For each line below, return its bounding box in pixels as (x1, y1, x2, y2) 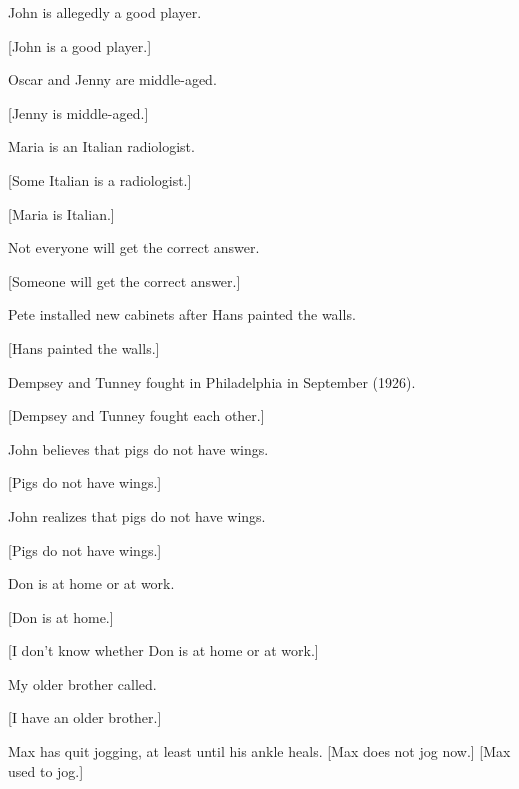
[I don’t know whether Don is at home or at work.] (8, 640, 319, 661)
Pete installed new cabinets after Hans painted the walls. (8, 304, 356, 325)
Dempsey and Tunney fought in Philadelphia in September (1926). (8, 371, 416, 392)
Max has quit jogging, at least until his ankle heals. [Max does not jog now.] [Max (8, 741, 511, 762)
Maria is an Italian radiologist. (8, 136, 195, 157)
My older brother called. (8, 673, 157, 694)
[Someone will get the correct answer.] (8, 270, 241, 291)
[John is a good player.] (8, 35, 152, 56)
